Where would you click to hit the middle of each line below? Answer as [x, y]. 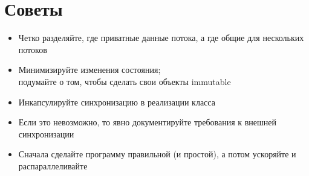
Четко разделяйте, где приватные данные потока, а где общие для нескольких [161, 38]
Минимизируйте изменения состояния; [89, 70]
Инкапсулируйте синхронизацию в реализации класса [117, 102]
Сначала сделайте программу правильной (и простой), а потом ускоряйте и [157, 154]
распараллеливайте [53, 165]
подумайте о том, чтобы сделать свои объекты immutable [125, 81]
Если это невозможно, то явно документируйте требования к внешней [148, 122]
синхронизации [46, 134]
